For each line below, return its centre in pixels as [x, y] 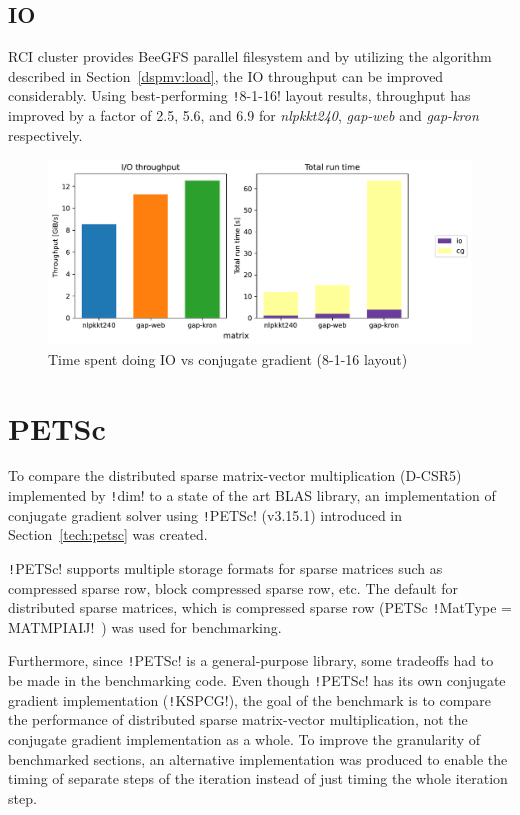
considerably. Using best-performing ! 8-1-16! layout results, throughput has [239, 95]
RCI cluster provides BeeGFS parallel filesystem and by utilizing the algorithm [250, 56]
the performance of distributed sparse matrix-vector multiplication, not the [238, 719]
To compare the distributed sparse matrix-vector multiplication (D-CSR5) [235, 475]
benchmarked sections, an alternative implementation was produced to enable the [258, 758]
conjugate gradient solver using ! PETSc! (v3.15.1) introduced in [205, 514]
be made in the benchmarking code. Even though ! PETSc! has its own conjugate [257, 680]
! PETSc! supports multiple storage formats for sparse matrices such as [225, 567]
